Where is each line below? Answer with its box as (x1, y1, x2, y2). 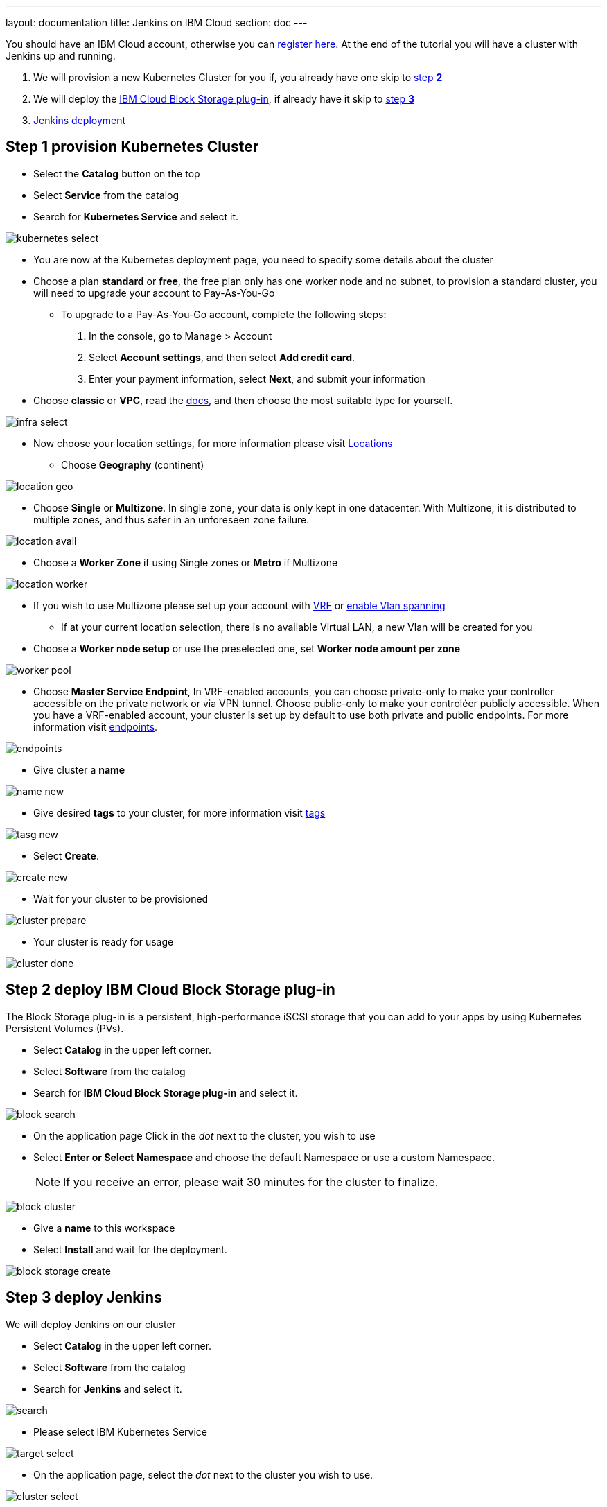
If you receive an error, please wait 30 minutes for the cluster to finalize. (63, 1174, 439, 1189)
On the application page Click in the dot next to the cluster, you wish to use (33, 1129, 376, 1142)
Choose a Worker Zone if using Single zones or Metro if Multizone (33, 556, 338, 568)
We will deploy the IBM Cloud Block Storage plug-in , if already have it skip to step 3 (33, 93, 415, 105)
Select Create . (33, 849, 99, 862)
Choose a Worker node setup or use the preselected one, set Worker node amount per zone (33, 642, 461, 654)
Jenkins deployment (33, 114, 126, 126)
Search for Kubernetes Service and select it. (33, 210, 239, 223)
